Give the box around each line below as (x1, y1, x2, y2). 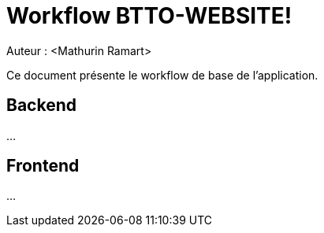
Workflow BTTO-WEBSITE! (6, 2, 292, 29)
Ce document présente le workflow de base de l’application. (6, 68, 318, 82)
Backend (6, 95, 76, 116)
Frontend (6, 156, 80, 176)
